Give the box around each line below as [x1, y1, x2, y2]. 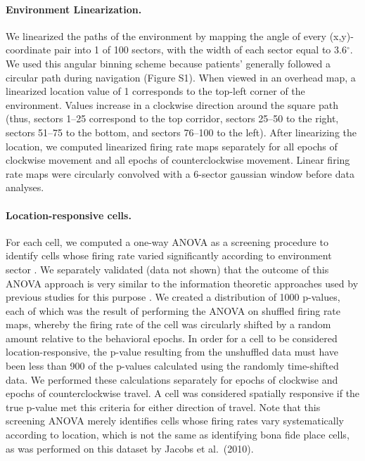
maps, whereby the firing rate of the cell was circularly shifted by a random [6, 317, 331, 332]
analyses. [6, 180, 44, 195]
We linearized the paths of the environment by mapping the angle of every [6, 28, 326, 43]
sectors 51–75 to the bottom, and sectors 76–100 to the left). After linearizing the [6, 124, 357, 139]
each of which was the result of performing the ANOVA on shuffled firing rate [6, 303, 341, 318]
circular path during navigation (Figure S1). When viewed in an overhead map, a [6, 70, 356, 84]
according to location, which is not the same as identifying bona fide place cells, [6, 427, 350, 442]
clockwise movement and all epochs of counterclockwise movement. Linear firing [6, 152, 350, 167]
